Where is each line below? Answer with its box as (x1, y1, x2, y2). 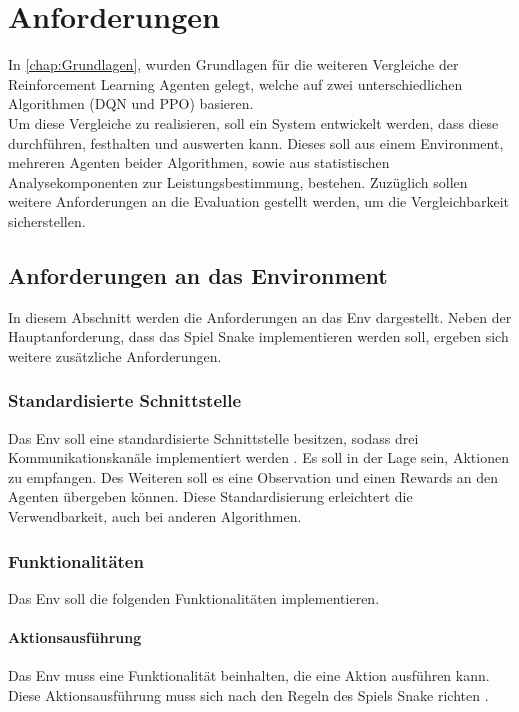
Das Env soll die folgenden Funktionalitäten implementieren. (8, 587, 380, 608)
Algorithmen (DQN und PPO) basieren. (8, 93, 254, 114)
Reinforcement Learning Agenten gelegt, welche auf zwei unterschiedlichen (8, 73, 463, 94)
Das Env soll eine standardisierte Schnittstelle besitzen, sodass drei (8, 427, 419, 448)
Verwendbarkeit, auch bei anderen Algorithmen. (8, 506, 302, 527)
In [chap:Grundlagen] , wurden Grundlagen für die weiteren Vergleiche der (8, 54, 459, 75)
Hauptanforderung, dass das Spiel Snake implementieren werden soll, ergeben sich (8, 326, 509, 347)
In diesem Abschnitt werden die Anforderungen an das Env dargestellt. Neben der (8, 306, 512, 327)
